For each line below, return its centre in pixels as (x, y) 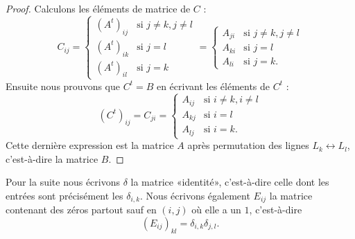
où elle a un (216, 210)
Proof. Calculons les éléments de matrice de (98, 8)
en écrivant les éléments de (213, 86)
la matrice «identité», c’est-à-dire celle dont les (230, 182)
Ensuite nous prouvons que (63, 86)
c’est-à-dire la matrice (52, 158)
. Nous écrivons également (195, 195)
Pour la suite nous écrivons (63, 182)
